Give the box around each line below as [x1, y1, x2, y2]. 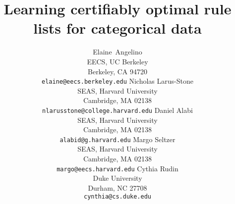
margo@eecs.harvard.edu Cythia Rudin [57, 163, 178, 173]
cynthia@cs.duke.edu [83, 193, 152, 201]
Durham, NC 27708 [88, 182, 147, 193]
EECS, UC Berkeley [87, 56, 148, 66]
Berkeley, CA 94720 [88, 66, 147, 76]
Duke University [93, 173, 142, 183]
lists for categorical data [33, 18, 202, 38]
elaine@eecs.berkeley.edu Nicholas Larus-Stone [42, 76, 193, 86]
